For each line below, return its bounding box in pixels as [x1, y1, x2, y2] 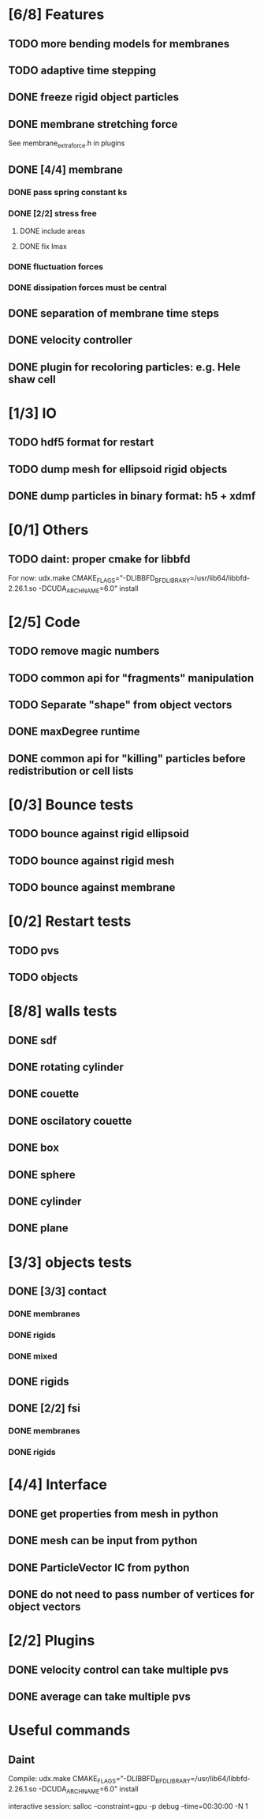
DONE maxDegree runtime [8, 725, 140, 738]
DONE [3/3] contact [8, 1284, 107, 1298]
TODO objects [8, 971, 79, 984]
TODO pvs [8, 944, 60, 957]
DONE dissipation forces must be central [8, 282, 167, 293]
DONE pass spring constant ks [8, 187, 128, 198]
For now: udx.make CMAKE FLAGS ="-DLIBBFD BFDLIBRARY [8, 573, 191, 584]
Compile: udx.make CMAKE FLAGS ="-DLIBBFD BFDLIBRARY [8, 1774, 191, 1785]
